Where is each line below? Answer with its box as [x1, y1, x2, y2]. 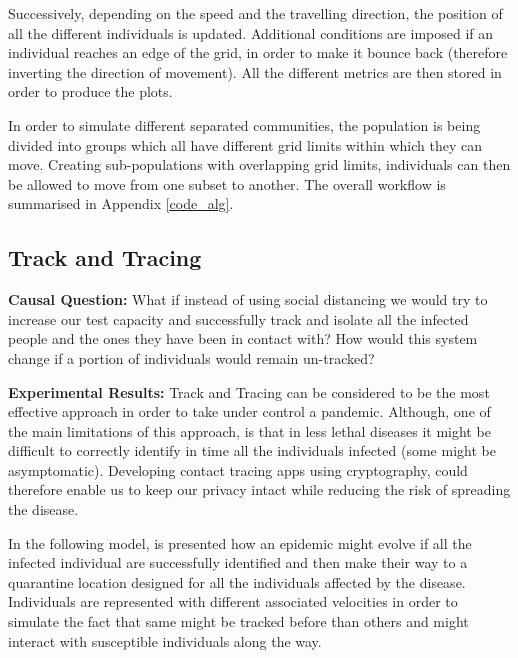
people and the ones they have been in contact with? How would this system [8, 328, 478, 349]
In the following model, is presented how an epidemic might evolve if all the [8, 532, 472, 553]
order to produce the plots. [8, 81, 173, 102]
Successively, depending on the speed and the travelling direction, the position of [8, 3, 503, 23]
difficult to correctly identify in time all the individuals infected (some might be [8, 440, 496, 461]
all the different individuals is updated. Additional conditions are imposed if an [8, 22, 494, 43]
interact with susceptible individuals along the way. [8, 630, 322, 651]
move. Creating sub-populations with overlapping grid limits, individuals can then [8, 154, 511, 175]
